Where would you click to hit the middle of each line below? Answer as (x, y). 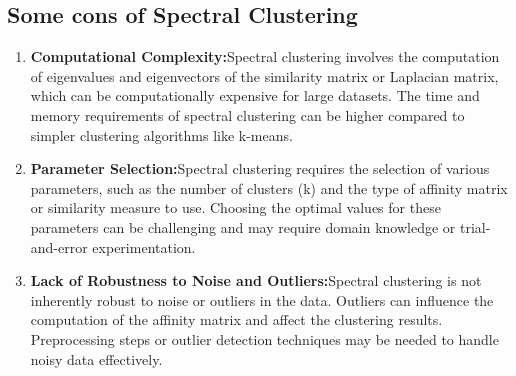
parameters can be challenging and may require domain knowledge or (243, 226)
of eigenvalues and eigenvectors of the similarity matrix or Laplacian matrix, (264, 75)
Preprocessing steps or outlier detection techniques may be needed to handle (264, 338)
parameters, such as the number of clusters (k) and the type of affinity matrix (269, 187)
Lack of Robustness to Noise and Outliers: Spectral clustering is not (256, 280)
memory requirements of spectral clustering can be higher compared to (247, 114)
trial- (475, 226)
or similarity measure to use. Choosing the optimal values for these (235, 207)
